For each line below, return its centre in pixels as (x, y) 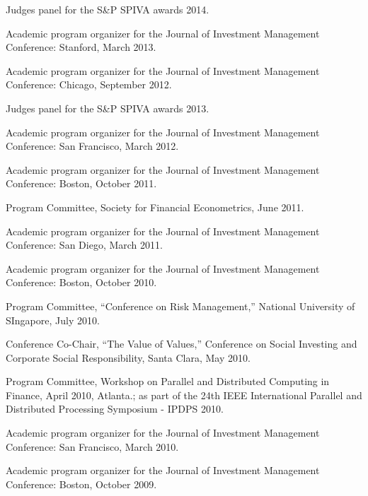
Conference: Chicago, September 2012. (89, 84)
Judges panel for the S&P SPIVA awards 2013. (108, 108)
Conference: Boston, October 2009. (81, 484)
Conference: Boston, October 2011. (81, 183)
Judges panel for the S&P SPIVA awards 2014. (108, 9)
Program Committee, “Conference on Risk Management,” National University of (180, 306)
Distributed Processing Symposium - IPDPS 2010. (115, 409)
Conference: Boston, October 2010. (81, 282)
